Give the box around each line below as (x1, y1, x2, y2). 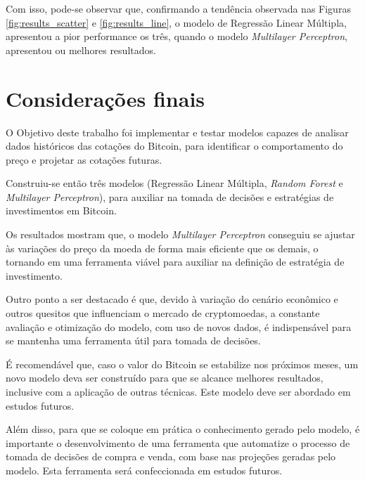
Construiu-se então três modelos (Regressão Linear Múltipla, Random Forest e (6, 176, 343, 190)
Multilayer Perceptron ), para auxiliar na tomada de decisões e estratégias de (6, 189, 334, 204)
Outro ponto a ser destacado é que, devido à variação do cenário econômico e (6, 292, 338, 306)
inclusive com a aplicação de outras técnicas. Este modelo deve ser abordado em (6, 384, 351, 398)
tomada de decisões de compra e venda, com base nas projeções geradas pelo (6, 449, 336, 464)
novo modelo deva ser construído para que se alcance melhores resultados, (6, 370, 324, 385)
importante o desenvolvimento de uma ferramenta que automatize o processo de (6, 435, 350, 450)
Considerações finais (6, 84, 205, 112)
